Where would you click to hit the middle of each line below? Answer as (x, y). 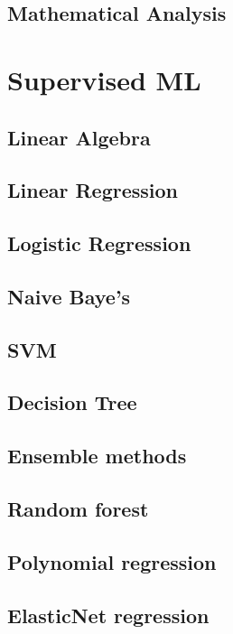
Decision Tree (72, 402)
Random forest (78, 509)
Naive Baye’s (69, 296)
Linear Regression (93, 190)
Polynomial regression (112, 561)
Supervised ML (104, 79)
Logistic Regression (99, 243)
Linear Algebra (79, 137)
